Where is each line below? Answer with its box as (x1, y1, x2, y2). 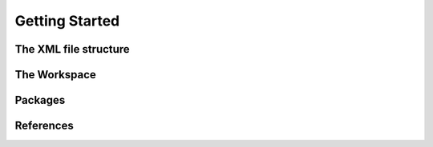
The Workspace (14, 68, 96, 81)
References (14, 119, 74, 133)
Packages (14, 93, 66, 107)
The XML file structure (14, 42, 130, 56)
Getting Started (14, 12, 120, 30)
